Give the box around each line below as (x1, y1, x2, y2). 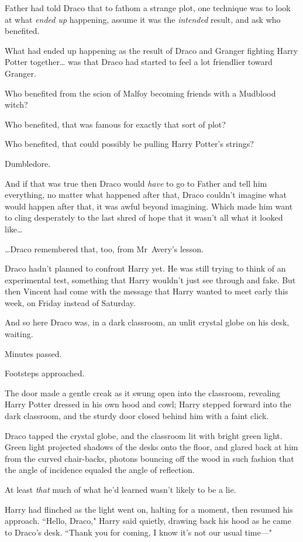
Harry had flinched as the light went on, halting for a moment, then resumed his (5, 503, 293, 515)
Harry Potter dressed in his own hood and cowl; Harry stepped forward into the (5, 398, 291, 410)
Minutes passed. (5, 347, 62, 359)
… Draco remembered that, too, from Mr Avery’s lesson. (5, 242, 204, 255)
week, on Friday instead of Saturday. (5, 296, 136, 308)
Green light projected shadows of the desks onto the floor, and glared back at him (5, 441, 298, 453)
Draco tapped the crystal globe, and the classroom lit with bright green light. (5, 429, 283, 441)
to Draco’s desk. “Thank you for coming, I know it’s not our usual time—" (5, 526, 272, 538)
